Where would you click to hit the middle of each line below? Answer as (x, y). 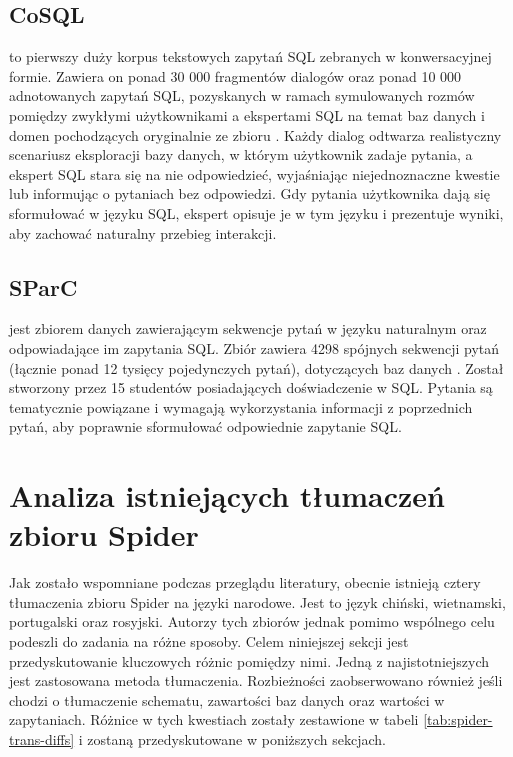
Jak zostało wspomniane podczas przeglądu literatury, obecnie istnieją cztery (245, 582)
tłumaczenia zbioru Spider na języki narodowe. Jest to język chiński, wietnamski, (257, 601)
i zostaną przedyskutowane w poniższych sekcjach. (232, 738)
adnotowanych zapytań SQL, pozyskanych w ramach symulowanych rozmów (242, 95)
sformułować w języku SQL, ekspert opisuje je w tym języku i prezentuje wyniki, (256, 212)
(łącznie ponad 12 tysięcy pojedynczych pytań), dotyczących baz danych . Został (256, 367)
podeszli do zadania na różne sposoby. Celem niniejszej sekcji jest (209, 641)
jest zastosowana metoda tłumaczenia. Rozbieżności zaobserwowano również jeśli (256, 680)
